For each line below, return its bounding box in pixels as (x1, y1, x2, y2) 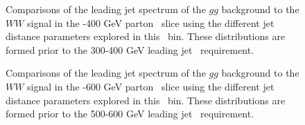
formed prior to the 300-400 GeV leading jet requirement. (6, 42, 254, 57)
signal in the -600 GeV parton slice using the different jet (27, 79, 274, 93)
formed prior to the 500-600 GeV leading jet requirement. (6, 106, 254, 121)
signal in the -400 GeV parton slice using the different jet (27, 15, 274, 30)
